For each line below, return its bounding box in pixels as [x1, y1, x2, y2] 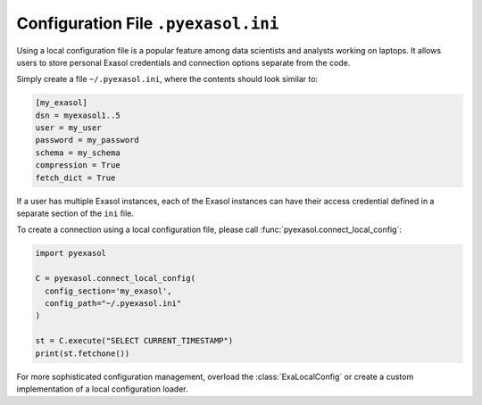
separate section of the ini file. [16, 208, 134, 219]
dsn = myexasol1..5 [35, 110, 120, 120]
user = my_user [35, 123, 102, 133]
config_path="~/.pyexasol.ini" [45, 298, 182, 308]
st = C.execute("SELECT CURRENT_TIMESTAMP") [35, 335, 234, 346]
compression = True [35, 161, 120, 170]
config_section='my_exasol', [45, 285, 173, 296]
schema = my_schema [35, 147, 120, 158]
